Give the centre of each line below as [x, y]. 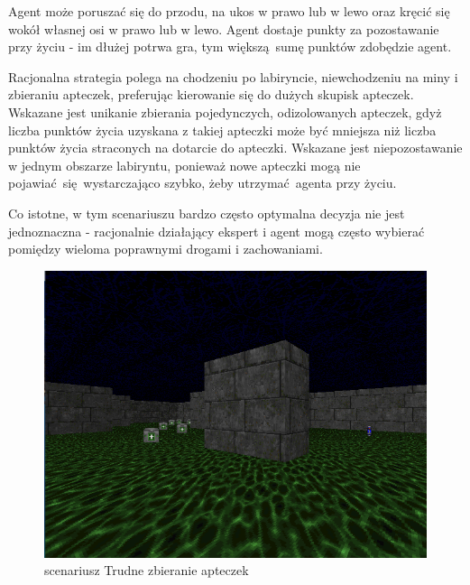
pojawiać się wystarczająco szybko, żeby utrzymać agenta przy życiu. [203, 183]
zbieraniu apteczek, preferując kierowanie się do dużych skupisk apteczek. [211, 94]
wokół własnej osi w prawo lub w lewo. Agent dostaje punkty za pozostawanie [224, 28]
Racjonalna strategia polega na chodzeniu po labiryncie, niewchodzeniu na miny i [233, 76]
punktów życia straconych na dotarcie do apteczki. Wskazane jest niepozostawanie [235, 148]
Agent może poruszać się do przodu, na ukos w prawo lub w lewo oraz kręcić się [229, 11]
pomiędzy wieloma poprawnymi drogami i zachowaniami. [166, 249]
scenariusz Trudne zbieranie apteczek [147, 570]
